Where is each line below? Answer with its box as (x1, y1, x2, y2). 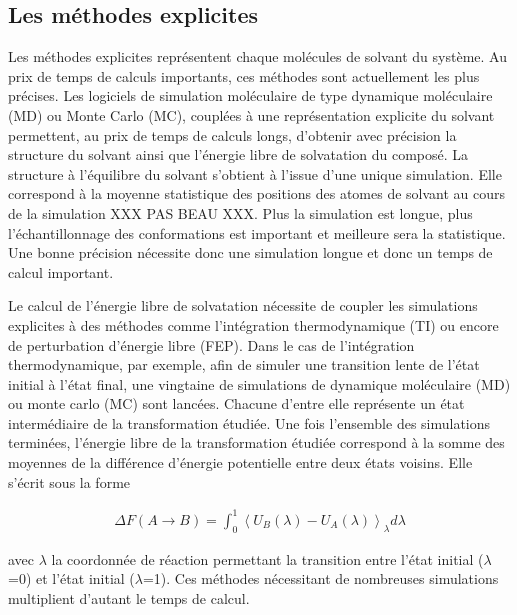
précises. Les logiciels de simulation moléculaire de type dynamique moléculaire (8, 85, 493, 106)
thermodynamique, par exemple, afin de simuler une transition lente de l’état (8, 354, 480, 375)
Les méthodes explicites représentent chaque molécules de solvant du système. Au (8, 46, 507, 67)
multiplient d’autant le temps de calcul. (8, 587, 250, 608)
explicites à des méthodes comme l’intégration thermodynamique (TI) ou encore (8, 314, 499, 335)
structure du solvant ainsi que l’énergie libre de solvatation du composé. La (8, 144, 469, 165)
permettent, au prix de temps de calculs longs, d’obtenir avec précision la (8, 124, 457, 145)
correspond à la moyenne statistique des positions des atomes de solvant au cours (8, 183, 506, 204)
